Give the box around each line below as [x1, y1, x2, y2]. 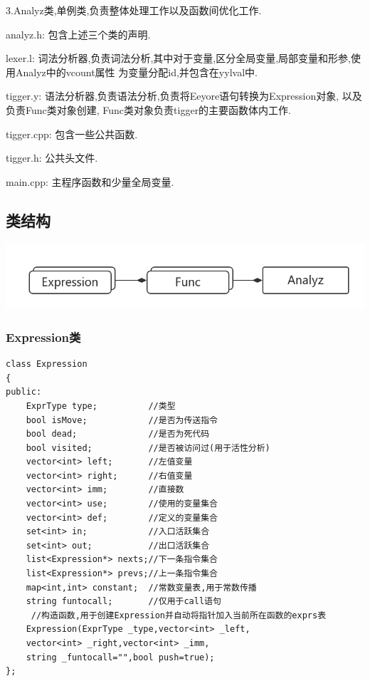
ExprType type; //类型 [26, 400, 176, 411]
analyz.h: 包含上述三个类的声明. [6, 26, 151, 41]
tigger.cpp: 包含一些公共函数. [6, 126, 138, 141]
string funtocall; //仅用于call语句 [26, 596, 221, 607]
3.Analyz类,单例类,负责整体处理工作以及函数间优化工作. [6, 3, 262, 17]
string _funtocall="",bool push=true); [26, 652, 215, 662]
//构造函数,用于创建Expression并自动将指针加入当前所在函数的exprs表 [31, 610, 327, 620]
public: [6, 387, 42, 397]
